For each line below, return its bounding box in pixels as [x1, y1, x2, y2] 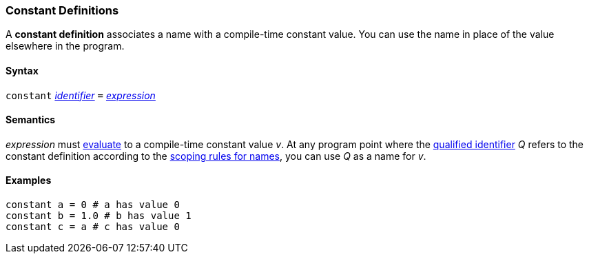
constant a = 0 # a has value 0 [6, 199, 180, 211]
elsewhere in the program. [6, 40, 125, 52]
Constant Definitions [6, 3, 119, 17]
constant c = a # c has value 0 [6, 221, 180, 233]
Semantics [6, 114, 56, 126]
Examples [6, 174, 52, 187]
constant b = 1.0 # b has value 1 [6, 210, 192, 222]
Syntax [6, 64, 39, 76]
